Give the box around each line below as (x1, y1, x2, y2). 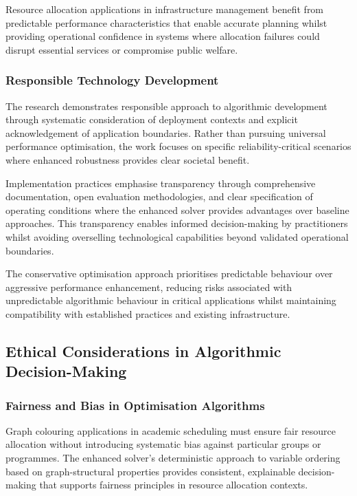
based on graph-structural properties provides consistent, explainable (5, 464, 295, 478)
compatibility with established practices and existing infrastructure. (5, 306, 290, 321)
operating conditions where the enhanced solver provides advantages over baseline (5, 202, 349, 217)
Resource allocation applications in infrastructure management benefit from (5, 2, 324, 16)
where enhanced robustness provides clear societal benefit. (5, 152, 250, 166)
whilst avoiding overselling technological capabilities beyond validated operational (5, 229, 349, 244)
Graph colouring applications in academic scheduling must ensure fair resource (5, 423, 336, 438)
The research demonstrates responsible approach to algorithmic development (5, 98, 327, 113)
